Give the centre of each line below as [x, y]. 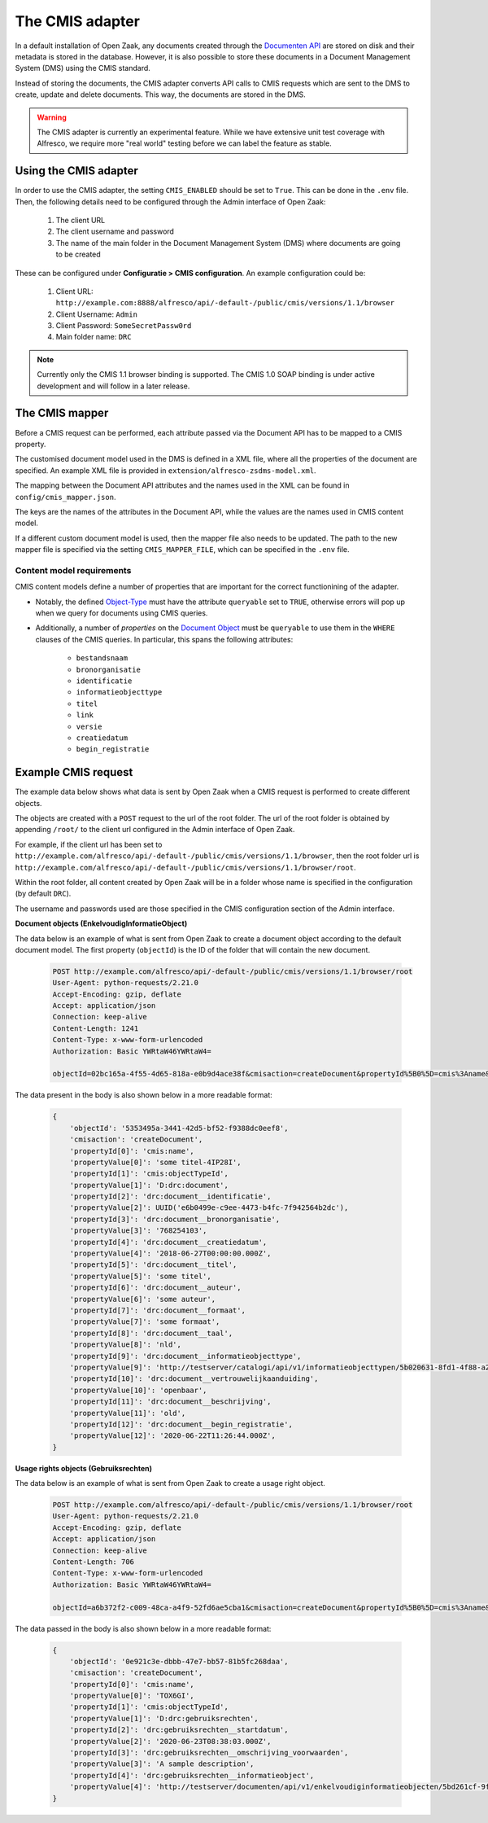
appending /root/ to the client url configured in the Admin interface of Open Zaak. [155, 830]
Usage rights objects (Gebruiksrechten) [84, 1468]
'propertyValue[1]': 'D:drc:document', [149, 1185]
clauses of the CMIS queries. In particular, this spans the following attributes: [164, 639]
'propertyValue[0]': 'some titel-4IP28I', [155, 1162]
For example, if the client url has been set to [89, 844]
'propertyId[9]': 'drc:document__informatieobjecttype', [185, 1356]
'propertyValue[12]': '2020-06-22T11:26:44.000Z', [172, 1436]
